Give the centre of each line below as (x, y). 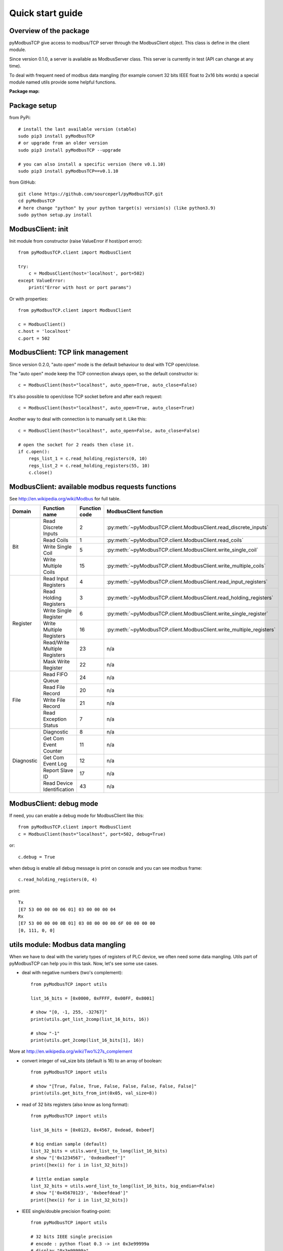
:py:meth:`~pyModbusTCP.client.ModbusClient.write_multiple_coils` (186, 566)
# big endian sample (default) (69, 1144)
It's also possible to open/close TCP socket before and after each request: (86, 396)
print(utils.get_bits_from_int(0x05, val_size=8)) (94, 1093)
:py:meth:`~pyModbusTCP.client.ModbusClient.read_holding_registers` (190, 598)
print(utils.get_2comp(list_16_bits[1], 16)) (87, 1040)
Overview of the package (49, 31)
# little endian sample (60, 1179)
